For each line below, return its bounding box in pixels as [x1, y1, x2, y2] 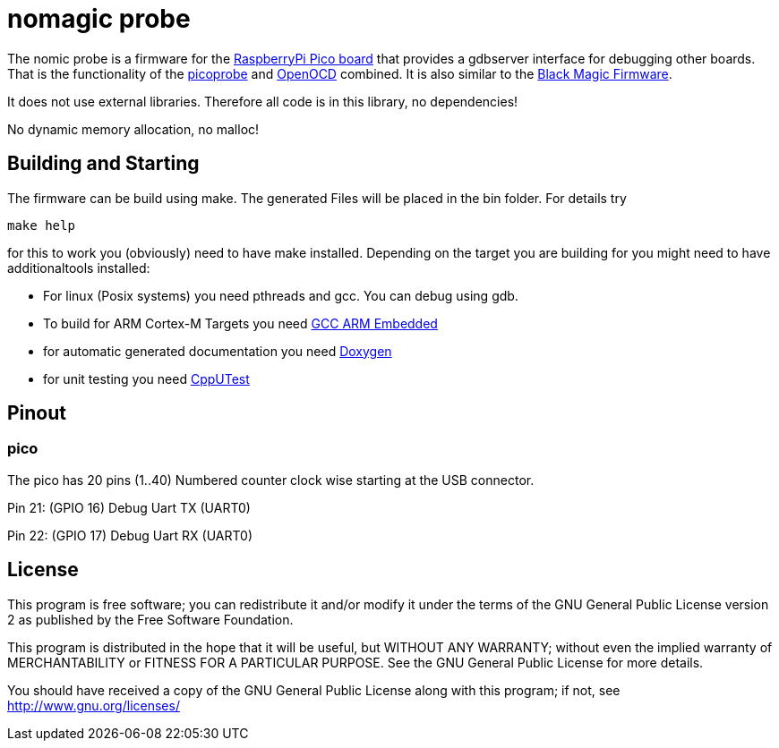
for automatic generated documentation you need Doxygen [43, 343, 392, 359]
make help [7, 217, 75, 233]
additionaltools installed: [7, 259, 150, 276]
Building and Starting [7, 152, 200, 175]
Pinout [7, 402, 67, 425]
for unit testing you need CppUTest [43, 370, 250, 387]
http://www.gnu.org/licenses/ [7, 697, 180, 713]
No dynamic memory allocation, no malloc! [7, 121, 260, 137]
